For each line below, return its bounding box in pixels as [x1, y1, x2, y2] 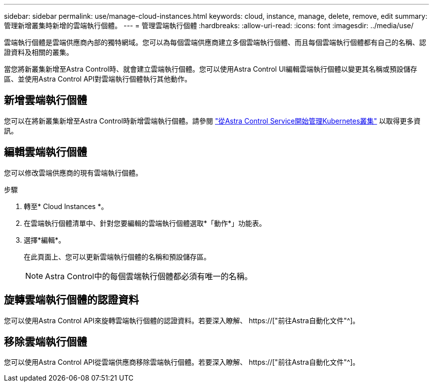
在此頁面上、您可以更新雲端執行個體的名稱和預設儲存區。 [24, 252, 211, 261]
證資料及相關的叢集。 [4, 48, 73, 56]
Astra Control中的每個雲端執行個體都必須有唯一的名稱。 [45, 271, 253, 281]
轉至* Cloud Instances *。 [24, 202, 108, 211]
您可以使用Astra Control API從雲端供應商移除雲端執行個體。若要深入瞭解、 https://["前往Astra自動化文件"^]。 [4, 358, 360, 367]
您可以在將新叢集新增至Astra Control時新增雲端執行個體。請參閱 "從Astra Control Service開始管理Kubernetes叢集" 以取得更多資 [4, 116, 421, 125]
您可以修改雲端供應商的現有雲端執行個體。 [4, 168, 142, 177]
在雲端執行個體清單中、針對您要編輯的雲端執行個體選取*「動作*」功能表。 [24, 218, 266, 227]
